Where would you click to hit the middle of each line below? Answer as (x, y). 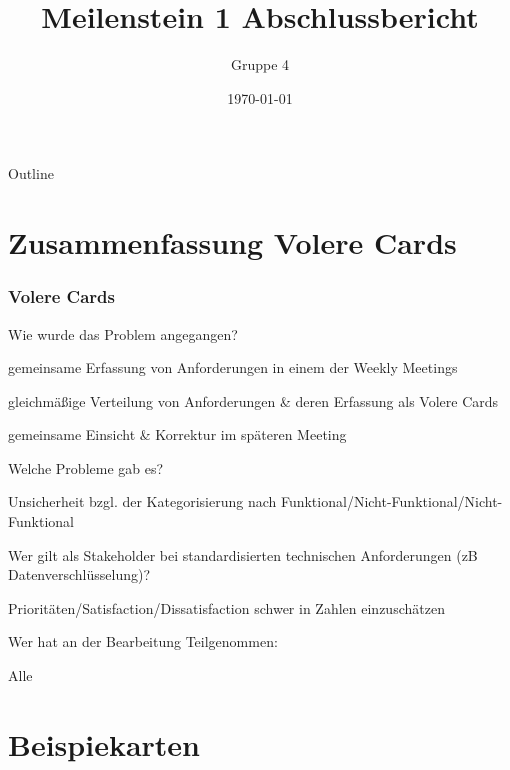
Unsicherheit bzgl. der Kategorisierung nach (142, 501)
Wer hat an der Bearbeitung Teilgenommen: (143, 641)
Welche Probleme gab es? (86, 467)
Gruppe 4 (260, 64)
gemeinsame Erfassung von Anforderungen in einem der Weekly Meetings (233, 367)
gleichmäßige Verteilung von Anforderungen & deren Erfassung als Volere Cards (253, 400)
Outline (31, 173)
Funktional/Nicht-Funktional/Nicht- (391, 501)
